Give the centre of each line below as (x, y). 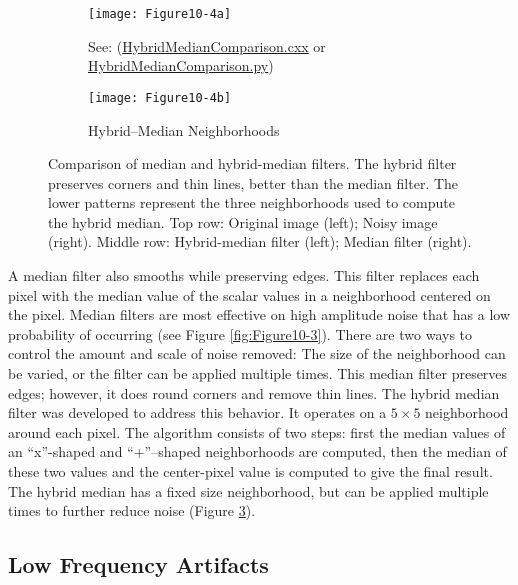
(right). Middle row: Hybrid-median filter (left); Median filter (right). (260, 241)
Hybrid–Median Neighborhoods (184, 129)
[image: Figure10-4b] (160, 97)
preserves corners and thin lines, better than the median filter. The (253, 182)
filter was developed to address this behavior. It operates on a (197, 412)
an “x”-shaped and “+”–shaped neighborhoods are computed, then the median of (257, 451)
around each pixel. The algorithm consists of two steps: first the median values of (257, 431)
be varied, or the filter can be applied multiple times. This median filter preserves (258, 373)
